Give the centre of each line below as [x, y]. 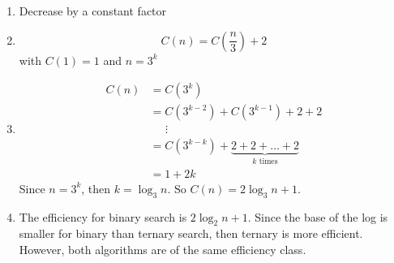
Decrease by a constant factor [93, 11]
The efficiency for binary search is [103, 216]
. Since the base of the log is [318, 216]
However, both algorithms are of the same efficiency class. [163, 249]
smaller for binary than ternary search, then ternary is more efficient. [191, 233]
